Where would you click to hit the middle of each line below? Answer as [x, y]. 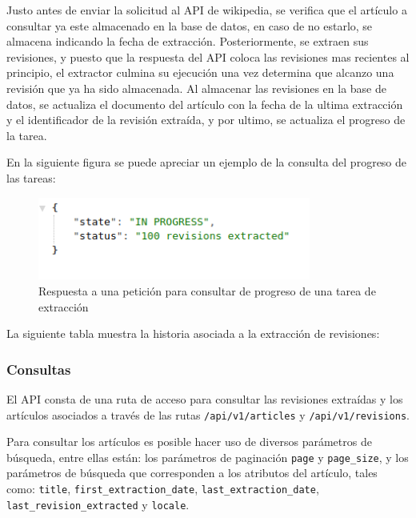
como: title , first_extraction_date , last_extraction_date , [163, 489]
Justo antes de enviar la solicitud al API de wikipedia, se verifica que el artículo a [207, 10]
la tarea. [27, 135]
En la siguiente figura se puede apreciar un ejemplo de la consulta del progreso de [207, 162]
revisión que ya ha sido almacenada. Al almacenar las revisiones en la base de [196, 88]
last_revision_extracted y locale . [98, 504]
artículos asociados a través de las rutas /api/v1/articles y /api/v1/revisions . [208, 414]
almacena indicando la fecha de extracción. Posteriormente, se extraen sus [188, 41]
